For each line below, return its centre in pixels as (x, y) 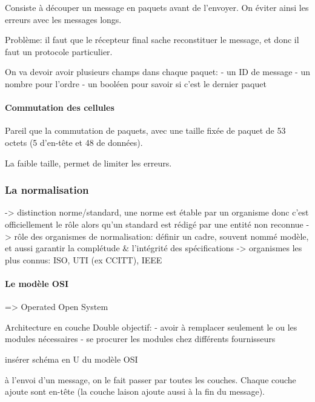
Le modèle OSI (37, 283)
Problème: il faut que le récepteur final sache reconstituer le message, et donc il (152, 40)
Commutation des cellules (60, 107)
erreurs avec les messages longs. (63, 19)
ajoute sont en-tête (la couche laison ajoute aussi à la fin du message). (135, 391)
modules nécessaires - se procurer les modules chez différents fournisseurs (140, 339)
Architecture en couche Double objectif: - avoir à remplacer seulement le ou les (151, 327)
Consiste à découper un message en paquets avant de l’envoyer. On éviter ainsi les (157, 7)
